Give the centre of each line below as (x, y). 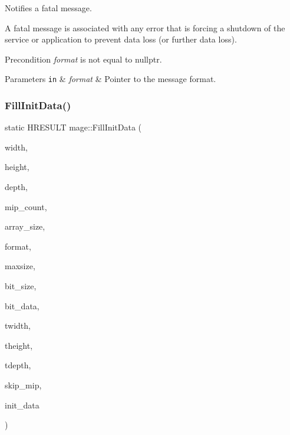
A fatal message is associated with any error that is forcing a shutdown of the (145, 27)
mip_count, (26, 206)
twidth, (18, 326)
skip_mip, (23, 385)
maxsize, (20, 266)
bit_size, (21, 286)
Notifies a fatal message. (48, 8)
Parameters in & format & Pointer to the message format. (111, 79)
